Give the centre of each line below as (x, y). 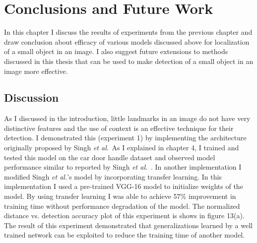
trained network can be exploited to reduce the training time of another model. (125, 235)
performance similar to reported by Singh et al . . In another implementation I (123, 167)
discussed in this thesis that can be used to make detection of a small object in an (129, 61)
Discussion (32, 97)
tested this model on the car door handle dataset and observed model (110, 157)
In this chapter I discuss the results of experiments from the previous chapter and (128, 32)
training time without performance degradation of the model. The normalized (122, 206)
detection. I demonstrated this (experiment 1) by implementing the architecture (125, 138)
